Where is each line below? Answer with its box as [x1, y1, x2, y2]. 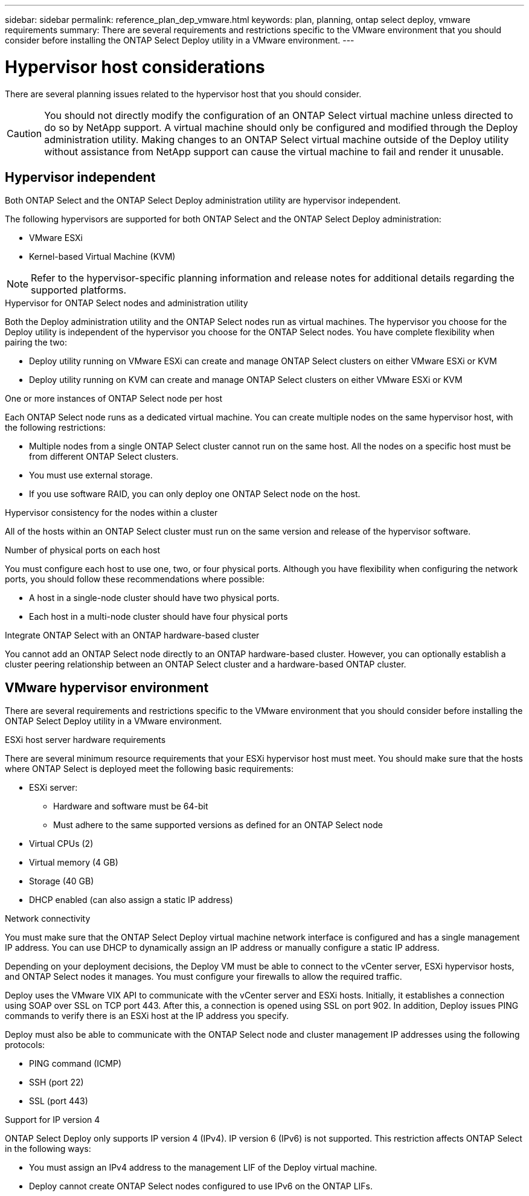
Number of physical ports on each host [5, 545, 161, 556]
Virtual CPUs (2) [29, 838, 94, 849]
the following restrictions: [5, 422, 106, 433]
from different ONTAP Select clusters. [29, 451, 179, 462]
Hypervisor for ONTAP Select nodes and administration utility [5, 298, 248, 309]
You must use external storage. [29, 470, 153, 481]
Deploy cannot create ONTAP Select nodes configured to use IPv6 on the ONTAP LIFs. [29, 1181, 373, 1192]
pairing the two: [5, 337, 67, 348]
